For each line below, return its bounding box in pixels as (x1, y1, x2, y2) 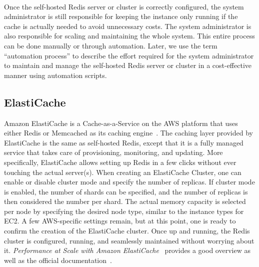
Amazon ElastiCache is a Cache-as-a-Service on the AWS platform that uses (4, 117, 238, 128)
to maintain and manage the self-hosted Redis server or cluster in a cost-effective (4, 60, 252, 70)
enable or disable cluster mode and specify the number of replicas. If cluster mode (4, 176, 255, 187)
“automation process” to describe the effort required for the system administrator (4, 50, 254, 60)
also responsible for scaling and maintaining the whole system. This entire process (4, 30, 255, 41)
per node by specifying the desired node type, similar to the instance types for (4, 205, 244, 216)
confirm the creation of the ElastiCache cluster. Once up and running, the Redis (4, 225, 250, 236)
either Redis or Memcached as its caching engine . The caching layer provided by (4, 127, 253, 138)
